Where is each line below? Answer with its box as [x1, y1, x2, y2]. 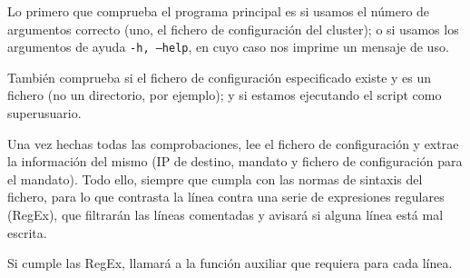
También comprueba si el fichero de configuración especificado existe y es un [7, 67, 432, 86]
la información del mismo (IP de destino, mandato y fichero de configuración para [7, 152, 463, 171]
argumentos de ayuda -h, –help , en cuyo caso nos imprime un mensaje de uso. [7, 37, 449, 56]
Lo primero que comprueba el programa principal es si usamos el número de [7, 2, 430, 20]
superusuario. [7, 104, 82, 123]
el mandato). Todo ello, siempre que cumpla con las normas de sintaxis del [7, 169, 423, 188]
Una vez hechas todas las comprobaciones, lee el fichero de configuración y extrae [7, 134, 459, 153]
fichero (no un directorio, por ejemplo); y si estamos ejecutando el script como [7, 85, 442, 104]
